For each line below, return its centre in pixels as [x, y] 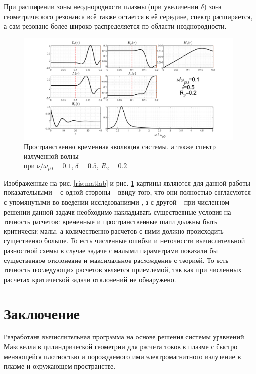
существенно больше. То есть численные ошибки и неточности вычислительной [125, 241]
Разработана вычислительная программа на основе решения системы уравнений [124, 337]
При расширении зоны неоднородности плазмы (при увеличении [101, 6]
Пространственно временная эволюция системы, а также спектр [120, 146]
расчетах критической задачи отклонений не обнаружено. [90, 279]
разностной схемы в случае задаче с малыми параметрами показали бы [111, 250]
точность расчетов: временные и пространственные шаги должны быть [111, 221]
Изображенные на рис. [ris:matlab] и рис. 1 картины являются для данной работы [127, 182]
